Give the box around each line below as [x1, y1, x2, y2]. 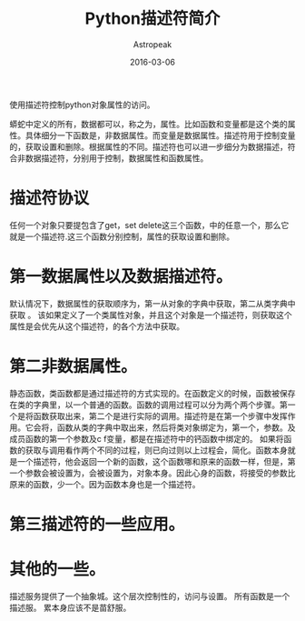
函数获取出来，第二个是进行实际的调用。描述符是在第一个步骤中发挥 [33, 410, 288, 421]
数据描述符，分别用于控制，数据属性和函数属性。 [25, 152, 209, 164]
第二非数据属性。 [9, 356, 138, 376]
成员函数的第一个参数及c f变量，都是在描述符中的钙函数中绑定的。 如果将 [9, 433, 284, 444]
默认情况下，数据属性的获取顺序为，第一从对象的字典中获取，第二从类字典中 [9, 297, 296, 309]
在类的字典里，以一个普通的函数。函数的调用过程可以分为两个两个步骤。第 [9, 399, 288, 410]
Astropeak [133, 38, 172, 50]
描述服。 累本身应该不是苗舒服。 [9, 602, 132, 613]
